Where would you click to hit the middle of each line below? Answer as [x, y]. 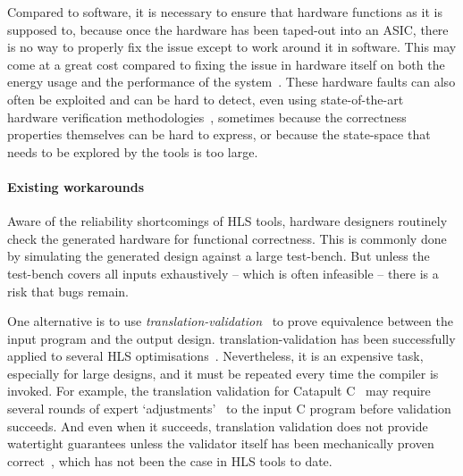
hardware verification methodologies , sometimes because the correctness [207, 117]
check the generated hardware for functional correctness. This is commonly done [227, 238]
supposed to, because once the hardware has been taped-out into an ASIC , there [228, 29]
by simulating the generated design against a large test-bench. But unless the [219, 256]
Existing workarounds [76, 186]
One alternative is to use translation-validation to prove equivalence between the [230, 321]
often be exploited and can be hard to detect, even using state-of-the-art [206, 99]
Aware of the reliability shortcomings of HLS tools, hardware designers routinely [227, 221]
